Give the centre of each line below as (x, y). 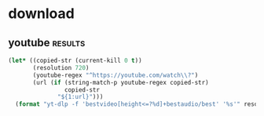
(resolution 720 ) (61, 67)
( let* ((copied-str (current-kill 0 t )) (75, 60)
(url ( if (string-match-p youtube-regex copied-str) (121, 82)
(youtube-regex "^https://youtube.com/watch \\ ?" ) (115, 75)
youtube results (47, 43)
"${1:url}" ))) (81, 97)
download (41, 14)
